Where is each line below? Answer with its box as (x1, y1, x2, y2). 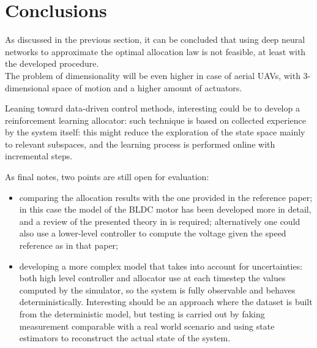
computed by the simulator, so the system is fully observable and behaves (19, 283, 296, 296)
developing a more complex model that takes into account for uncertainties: (19, 259, 303, 272)
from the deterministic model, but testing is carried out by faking (19, 308, 265, 320)
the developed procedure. (5, 57, 99, 70)
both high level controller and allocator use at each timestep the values (19, 271, 286, 284)
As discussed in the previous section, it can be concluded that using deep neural (5, 33, 305, 46)
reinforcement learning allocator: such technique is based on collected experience (5, 113, 306, 126)
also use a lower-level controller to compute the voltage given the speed (19, 227, 286, 240)
